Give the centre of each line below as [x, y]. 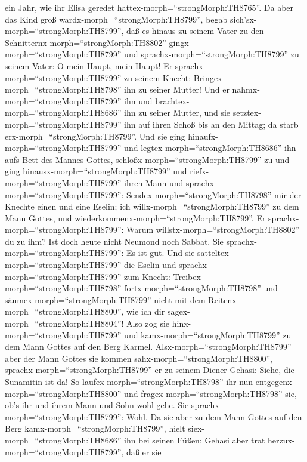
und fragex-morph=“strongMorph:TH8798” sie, [210, 393]
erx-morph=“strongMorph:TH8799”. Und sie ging [95, 136]
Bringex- [209, 77]
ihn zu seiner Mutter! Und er [177, 89]
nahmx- [246, 89]
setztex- [247, 113]
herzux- [281, 440]
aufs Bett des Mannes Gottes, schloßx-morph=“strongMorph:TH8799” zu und [147, 159]
